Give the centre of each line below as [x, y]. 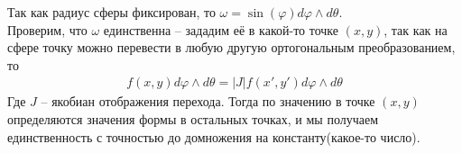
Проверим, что [47, 29]
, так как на [416, 29]
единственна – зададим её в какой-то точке [221, 29]
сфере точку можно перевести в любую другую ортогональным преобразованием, [231, 47]
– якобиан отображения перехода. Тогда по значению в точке [208, 101]
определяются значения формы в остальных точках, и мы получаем [193, 119]
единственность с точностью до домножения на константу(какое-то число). [214, 136]
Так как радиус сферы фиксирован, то [111, 12]
